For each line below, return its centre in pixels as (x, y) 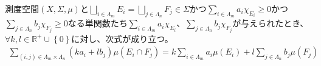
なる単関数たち (98, 23)
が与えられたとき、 (271, 23)
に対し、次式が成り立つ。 (122, 38)
